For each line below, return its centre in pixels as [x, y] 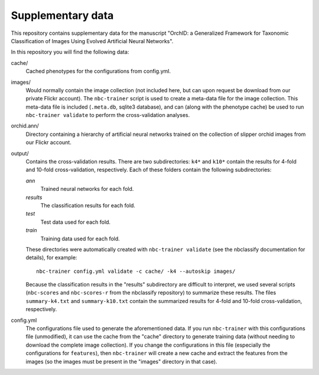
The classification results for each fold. [88, 205]
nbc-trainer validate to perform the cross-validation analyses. [108, 115]
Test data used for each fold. [76, 222]
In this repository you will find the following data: [70, 52]
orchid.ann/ [25, 126]
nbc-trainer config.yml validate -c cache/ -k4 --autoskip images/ [136, 271]
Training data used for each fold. [80, 239]
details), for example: [51, 257]
